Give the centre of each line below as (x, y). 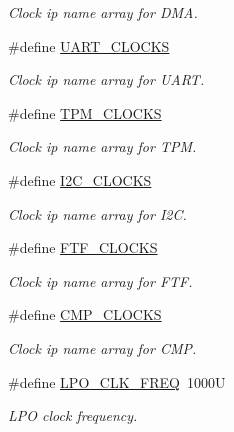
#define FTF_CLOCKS (83, 247)
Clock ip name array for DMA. (103, 12)
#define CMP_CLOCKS (85, 314)
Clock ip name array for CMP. (102, 347)
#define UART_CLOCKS (89, 45)
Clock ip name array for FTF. (100, 280)
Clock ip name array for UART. (106, 79)
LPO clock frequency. (73, 415)
